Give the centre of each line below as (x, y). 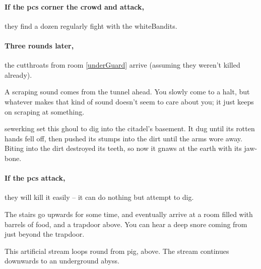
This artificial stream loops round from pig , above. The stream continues (117, 251)
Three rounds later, (39, 45)
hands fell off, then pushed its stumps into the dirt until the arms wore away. (123, 138)
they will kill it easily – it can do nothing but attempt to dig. (99, 197)
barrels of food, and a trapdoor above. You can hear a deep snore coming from (126, 224)
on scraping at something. (45, 111)
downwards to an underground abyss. (62, 261)
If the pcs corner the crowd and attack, (74, 6)
